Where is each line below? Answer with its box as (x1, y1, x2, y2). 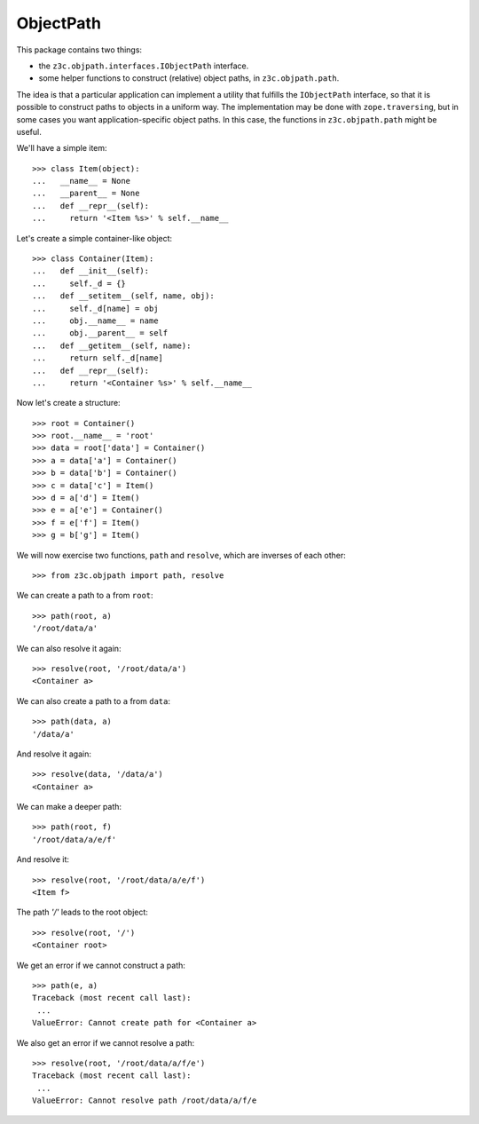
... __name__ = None (32, 176, 131, 186)
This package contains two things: (16, 44, 142, 55)
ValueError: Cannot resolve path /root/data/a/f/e (32, 1096, 257, 1105)
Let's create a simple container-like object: (16, 233, 173, 243)
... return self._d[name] (32, 353, 164, 363)
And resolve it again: (16, 748, 92, 759)
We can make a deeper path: (16, 802, 122, 812)
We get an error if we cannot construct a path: (16, 960, 186, 970)
